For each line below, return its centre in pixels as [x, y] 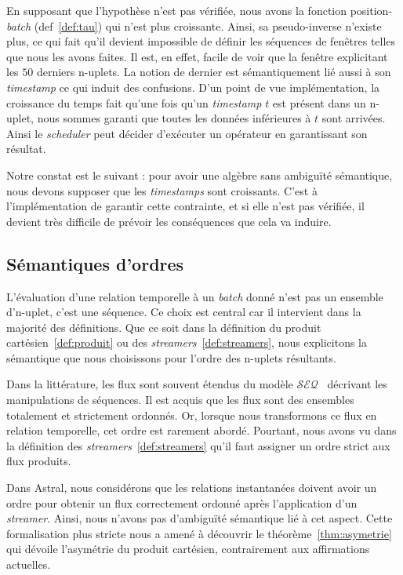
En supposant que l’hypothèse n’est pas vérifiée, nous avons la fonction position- [200, 10]
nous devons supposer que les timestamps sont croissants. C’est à [162, 190]
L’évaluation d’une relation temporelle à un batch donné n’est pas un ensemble [195, 296]
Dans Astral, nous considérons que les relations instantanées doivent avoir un [192, 488]
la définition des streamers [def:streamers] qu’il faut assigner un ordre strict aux [198, 445]
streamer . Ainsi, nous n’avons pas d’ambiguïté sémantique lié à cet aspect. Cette [200, 518]
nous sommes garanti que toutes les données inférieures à [174, 118]
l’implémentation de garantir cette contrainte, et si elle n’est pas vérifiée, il [185, 206]
